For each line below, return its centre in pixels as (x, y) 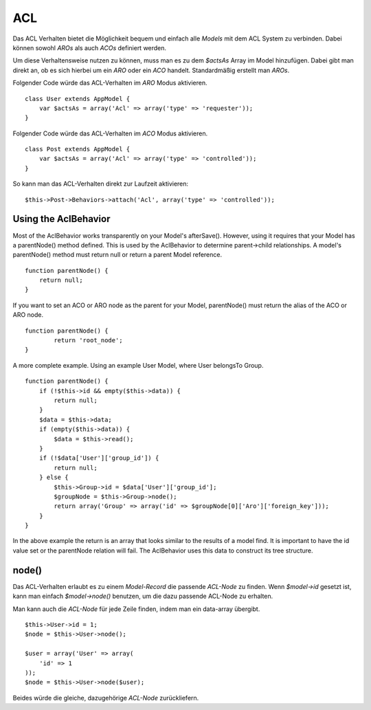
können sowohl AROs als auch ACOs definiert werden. (90, 47)
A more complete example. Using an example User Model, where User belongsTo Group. (138, 365)
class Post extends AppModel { (78, 149)
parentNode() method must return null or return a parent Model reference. (117, 255)
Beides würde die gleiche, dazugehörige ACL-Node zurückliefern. (106, 698)
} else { (54, 477)
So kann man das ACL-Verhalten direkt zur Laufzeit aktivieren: (101, 184)
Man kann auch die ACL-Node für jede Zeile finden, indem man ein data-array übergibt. (136, 609)
